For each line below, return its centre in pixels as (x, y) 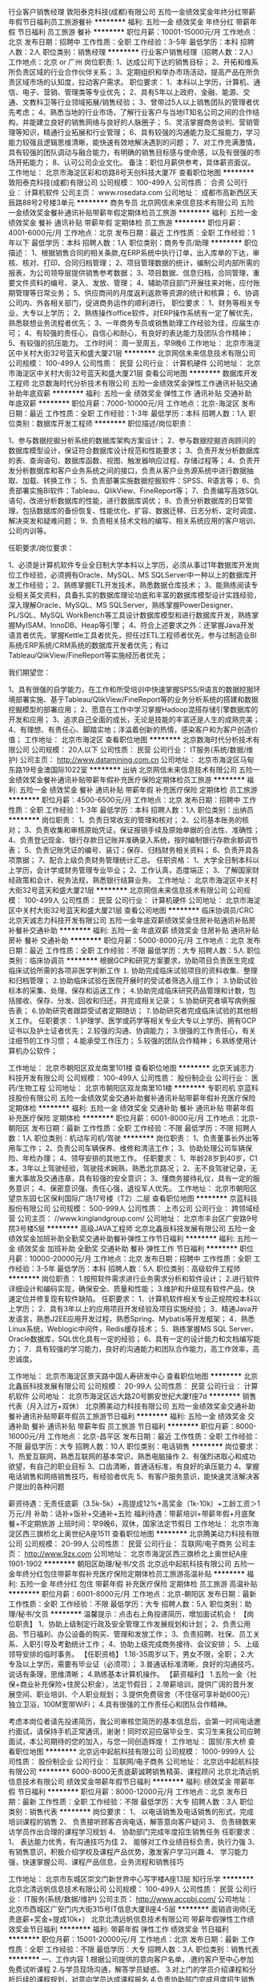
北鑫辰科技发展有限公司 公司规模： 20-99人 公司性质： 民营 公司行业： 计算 (133, 1386)
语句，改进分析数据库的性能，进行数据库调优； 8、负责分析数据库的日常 (127, 501)
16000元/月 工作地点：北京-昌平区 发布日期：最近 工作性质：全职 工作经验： (134, 1436)
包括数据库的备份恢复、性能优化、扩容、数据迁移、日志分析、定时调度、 (141, 511)
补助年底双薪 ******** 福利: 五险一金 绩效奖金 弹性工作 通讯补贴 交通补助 (130, 393)
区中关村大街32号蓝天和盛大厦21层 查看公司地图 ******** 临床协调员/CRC (131, 910)
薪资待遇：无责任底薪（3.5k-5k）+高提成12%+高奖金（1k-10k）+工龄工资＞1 (134, 1503)
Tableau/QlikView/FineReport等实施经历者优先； (88, 655)
